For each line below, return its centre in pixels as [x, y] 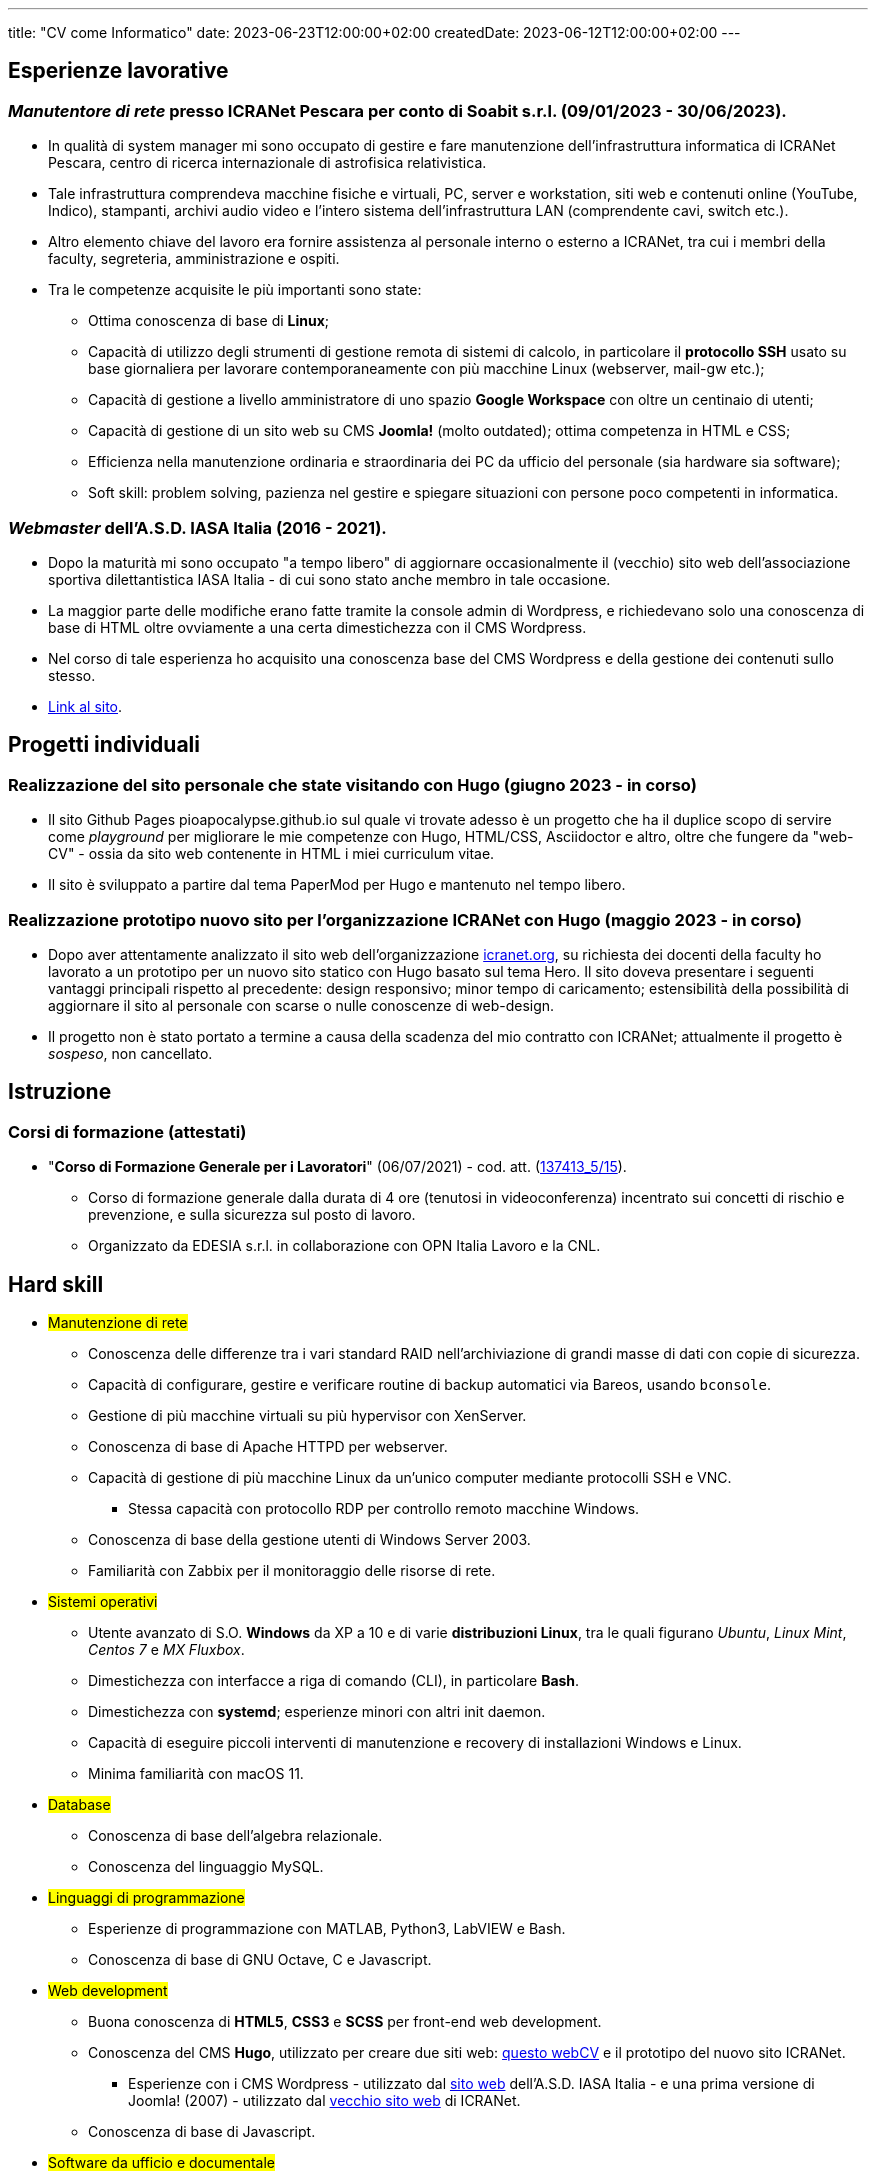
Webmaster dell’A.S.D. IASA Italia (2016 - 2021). [197, 527]
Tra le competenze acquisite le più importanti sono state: [235, 290]
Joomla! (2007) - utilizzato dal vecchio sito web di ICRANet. [324, 2100]
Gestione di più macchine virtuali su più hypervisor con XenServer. [307, 1415]
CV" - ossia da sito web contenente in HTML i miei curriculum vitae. [271, 854]
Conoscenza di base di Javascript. [202, 2131]
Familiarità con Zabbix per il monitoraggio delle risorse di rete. [292, 1570]
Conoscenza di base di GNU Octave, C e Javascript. [260, 1959]
